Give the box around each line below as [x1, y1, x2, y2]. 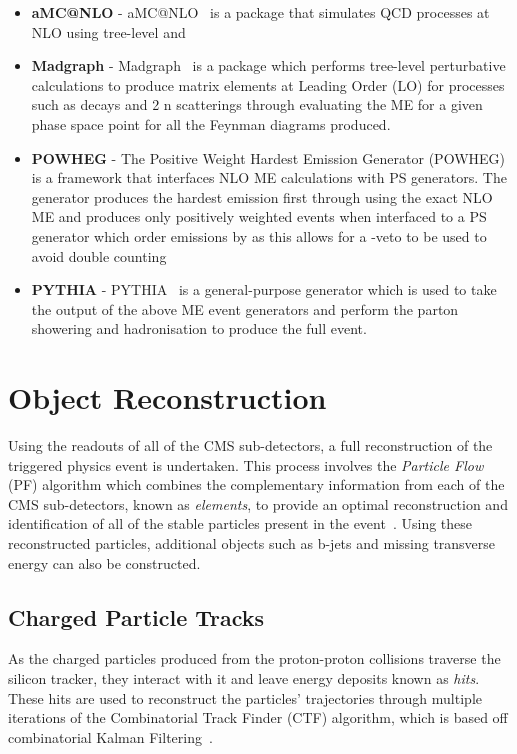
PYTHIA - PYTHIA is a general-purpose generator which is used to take [31, 279, 497, 300]
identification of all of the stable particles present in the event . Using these [8, 513, 473, 534]
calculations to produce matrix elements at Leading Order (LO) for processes [31, 74, 505, 95]
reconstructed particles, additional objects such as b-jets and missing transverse [8, 533, 496, 553]
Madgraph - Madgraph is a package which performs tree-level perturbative [31, 55, 506, 76]
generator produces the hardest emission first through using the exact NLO [31, 186, 493, 207]
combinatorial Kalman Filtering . [8, 726, 213, 747]
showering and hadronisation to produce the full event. [31, 318, 367, 339]
